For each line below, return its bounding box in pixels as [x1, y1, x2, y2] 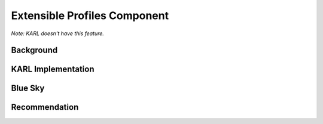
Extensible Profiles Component [11, 9, 169, 22]
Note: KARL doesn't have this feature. [11, 30, 105, 37]
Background [11, 45, 58, 55]
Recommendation [11, 102, 79, 113]
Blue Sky [11, 83, 45, 94]
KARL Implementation [11, 64, 95, 75]
